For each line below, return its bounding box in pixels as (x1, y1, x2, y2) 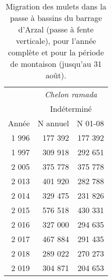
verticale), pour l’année (16, 35, 96, 46)
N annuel (38, 117, 69, 129)
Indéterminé (50, 103, 92, 114)
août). (46, 69, 66, 81)
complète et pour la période (8, 46, 104, 58)
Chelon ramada (45, 88, 97, 100)
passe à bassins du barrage (10, 12, 102, 23)
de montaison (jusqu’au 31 (10, 58, 102, 69)
